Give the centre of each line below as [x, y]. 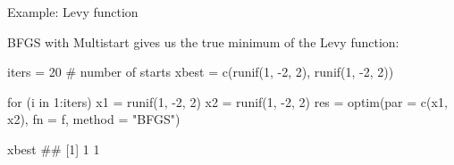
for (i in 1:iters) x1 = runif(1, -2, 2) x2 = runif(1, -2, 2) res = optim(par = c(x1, [227, 101]
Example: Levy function [73, 12]
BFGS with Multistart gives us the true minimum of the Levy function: [203, 41]
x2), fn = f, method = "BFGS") [94, 119]
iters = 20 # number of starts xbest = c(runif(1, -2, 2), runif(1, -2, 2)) [201, 72]
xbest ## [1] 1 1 [54, 148]
